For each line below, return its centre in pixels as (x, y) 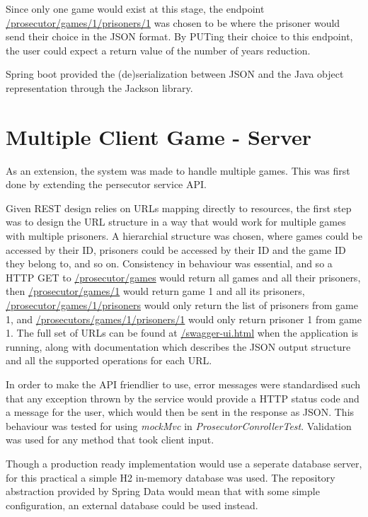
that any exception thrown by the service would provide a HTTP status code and (183, 398)
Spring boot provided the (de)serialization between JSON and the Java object (175, 74)
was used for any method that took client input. (110, 440)
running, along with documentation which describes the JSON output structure (178, 346)
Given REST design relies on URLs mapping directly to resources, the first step (179, 208)
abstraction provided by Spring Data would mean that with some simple (163, 491)
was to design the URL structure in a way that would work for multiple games (176, 222)
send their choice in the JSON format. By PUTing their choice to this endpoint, (179, 36)
